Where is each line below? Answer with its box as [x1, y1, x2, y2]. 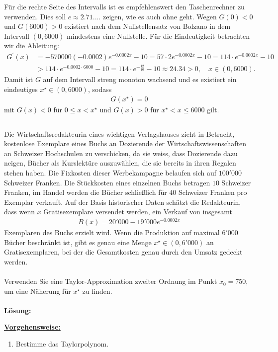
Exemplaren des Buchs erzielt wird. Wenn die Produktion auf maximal [4, 227, 220, 238]
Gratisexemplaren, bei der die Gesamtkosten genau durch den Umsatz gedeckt [4, 247, 243, 257]
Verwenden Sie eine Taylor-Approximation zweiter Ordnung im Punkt [4, 276, 217, 286]
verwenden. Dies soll [4, 11, 66, 21]
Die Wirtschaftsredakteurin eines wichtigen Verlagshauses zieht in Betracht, [4, 128, 235, 139]
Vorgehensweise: [4, 322, 61, 332]
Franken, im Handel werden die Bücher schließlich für [4, 187, 167, 197]
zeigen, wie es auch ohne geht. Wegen [103, 11, 217, 21]
